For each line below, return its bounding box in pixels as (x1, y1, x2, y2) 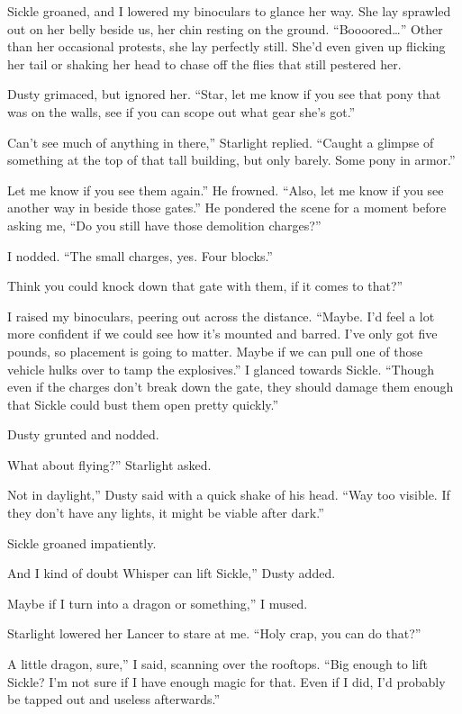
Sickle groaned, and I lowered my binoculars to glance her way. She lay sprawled (7, 2, 451, 20)
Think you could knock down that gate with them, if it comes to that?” (7, 276, 403, 295)
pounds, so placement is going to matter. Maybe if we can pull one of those (7, 341, 423, 360)
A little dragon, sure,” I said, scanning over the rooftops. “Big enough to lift (7, 655, 428, 673)
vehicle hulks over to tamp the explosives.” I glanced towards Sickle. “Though (7, 359, 435, 378)
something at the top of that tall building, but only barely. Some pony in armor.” (7, 150, 456, 169)
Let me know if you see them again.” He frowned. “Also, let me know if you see (7, 180, 444, 199)
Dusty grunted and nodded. (7, 425, 159, 444)
